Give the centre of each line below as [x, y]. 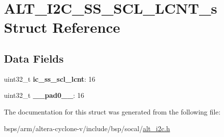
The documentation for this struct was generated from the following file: [112, 111]
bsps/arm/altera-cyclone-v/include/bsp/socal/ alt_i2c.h [87, 128]
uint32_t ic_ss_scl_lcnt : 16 [50, 79]
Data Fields [34, 58]
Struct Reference [62, 27]
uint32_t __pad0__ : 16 [44, 95]
